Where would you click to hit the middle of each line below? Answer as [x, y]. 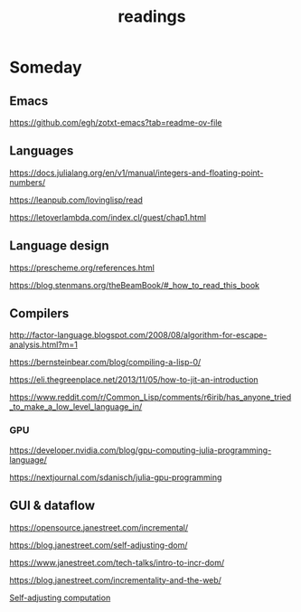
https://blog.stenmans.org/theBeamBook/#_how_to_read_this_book [135, 285]
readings [152, 17]
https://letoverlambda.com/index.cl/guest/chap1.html [108, 217]
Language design [59, 246]
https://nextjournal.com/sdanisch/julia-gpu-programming [116, 477]
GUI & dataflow [52, 506]
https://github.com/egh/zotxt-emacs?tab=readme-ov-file [116, 122]
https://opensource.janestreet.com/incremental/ [99, 527]
